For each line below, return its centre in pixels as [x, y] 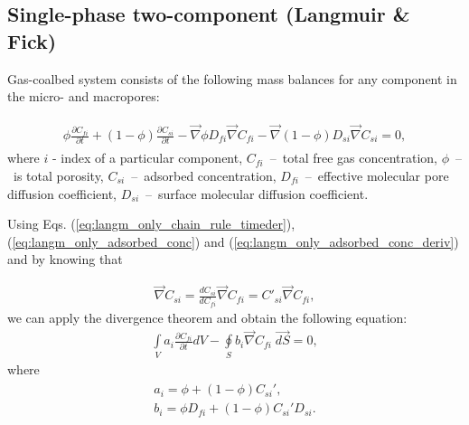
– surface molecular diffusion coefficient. [257, 193]
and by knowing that [65, 259]
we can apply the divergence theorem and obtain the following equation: [207, 317]
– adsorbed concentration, [204, 175]
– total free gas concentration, [354, 158]
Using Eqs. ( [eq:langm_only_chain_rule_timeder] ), [151, 224]
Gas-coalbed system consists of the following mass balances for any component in [232, 78]
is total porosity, [58, 175]
